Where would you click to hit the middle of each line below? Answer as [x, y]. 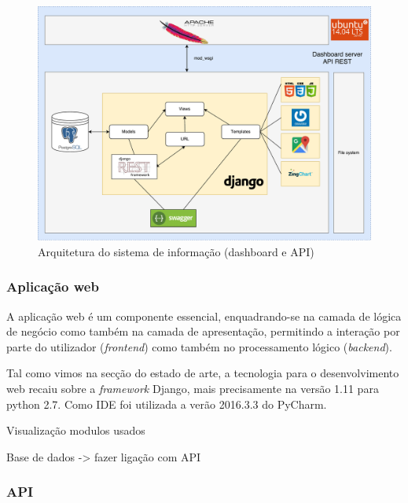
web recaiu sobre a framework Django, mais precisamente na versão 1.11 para [193, 388]
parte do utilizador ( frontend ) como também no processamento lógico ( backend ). [199, 346]
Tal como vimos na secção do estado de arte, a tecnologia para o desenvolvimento [203, 373]
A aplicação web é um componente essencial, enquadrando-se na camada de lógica [204, 316]
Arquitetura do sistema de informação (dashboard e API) [176, 251]
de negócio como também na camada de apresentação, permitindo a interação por [203, 331]
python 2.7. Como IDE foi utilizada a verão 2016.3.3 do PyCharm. [167, 404]
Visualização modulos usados [76, 430]
